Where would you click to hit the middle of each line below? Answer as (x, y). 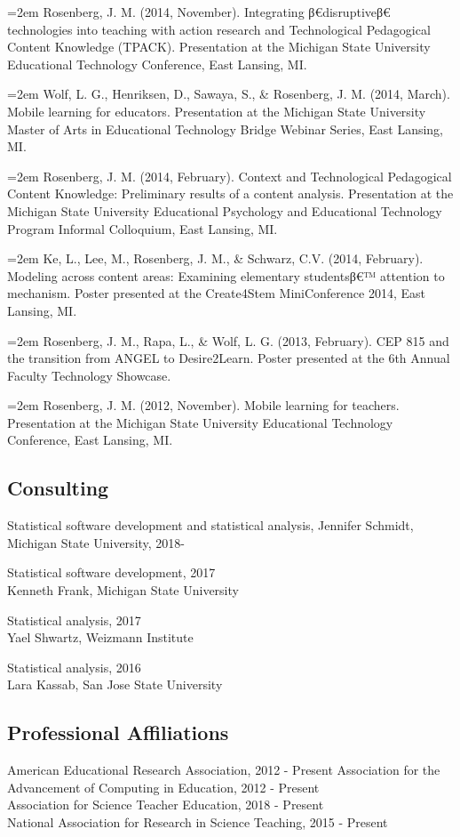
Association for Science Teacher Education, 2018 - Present (166, 805)
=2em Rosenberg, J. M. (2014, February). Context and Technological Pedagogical (230, 176)
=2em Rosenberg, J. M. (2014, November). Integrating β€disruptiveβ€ (199, 12)
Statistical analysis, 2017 (74, 620)
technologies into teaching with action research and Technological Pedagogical (219, 29)
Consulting (58, 488)
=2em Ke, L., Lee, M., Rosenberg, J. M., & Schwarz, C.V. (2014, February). (215, 258)
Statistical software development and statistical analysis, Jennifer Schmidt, (210, 525)
